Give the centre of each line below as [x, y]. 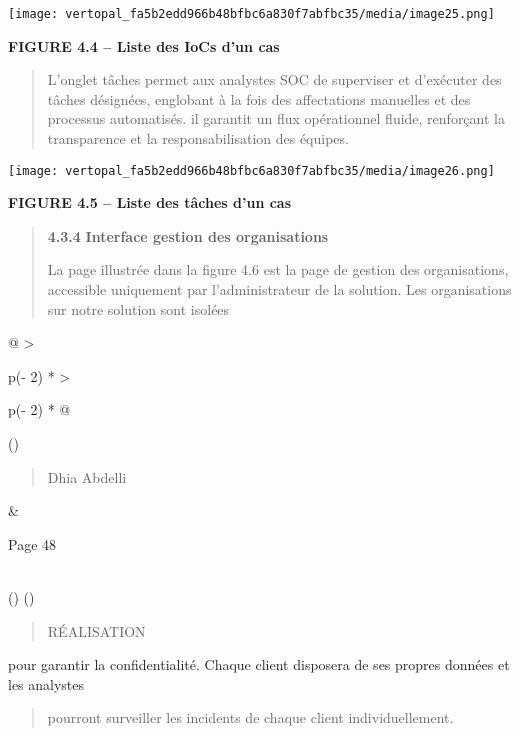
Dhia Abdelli [87, 476]
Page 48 [32, 543]
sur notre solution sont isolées [138, 308]
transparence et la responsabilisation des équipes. [198, 138]
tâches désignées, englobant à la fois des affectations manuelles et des [259, 98]
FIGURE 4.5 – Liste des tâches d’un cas [150, 202]
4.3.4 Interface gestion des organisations [188, 235]
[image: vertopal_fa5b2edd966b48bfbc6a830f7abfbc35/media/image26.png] [251, 170]
